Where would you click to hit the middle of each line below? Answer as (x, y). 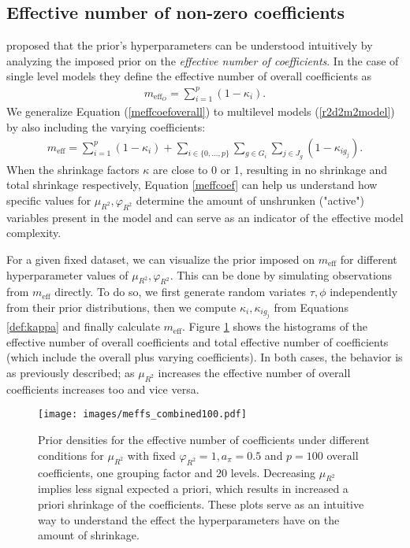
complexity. (34, 233)
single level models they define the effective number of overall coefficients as (189, 76)
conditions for (71, 455)
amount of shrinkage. (89, 535)
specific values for (49, 200)
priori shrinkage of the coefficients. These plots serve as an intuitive (201, 504)
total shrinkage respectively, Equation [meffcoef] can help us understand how (192, 185)
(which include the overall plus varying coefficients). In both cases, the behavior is (205, 357)
